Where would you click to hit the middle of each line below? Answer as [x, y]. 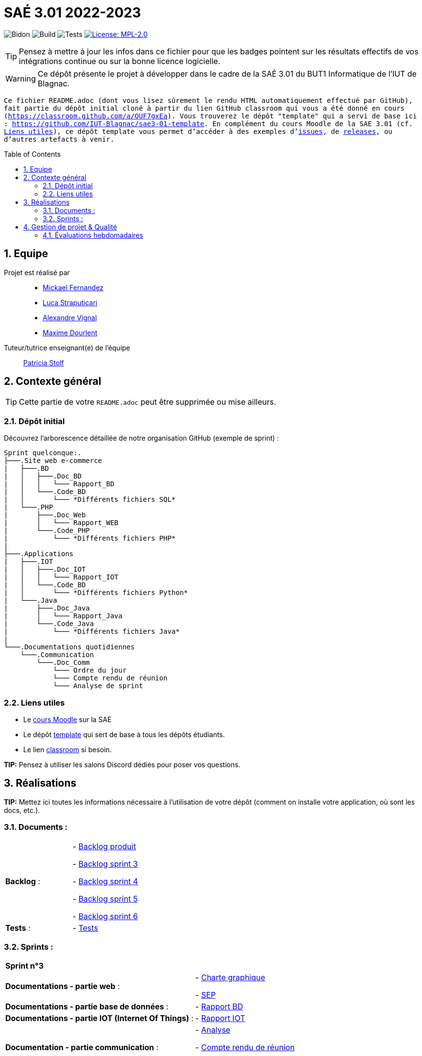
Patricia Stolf [44, 363]
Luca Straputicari [70, 302]
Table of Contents [32, 154]
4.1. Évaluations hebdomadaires [93, 235]
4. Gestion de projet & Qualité [70, 227]
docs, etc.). [22, 810]
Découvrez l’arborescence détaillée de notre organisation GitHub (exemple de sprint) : [141, 438]
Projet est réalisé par [37, 272]
